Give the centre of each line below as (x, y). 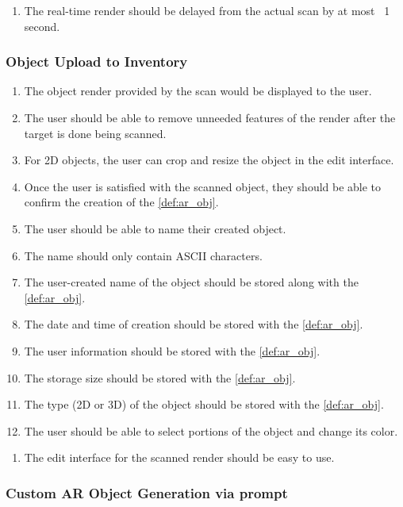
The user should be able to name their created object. (155, 228)
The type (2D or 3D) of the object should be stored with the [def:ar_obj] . (204, 404)
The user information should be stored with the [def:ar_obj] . (172, 350)
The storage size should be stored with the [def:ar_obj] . (160, 377)
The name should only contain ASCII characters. (143, 255)
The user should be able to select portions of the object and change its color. (211, 430)
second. (42, 26)
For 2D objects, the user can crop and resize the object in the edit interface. (209, 160)
